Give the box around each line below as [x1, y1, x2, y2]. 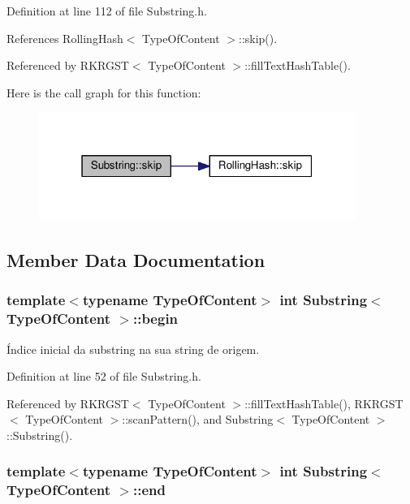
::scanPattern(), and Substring [122, 411, 274, 428]
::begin [132, 308, 179, 329]
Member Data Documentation [6, 247, 265, 272]
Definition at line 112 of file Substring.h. [6, 2, 207, 19]
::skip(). [239, 29, 278, 46]
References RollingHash [6, 29, 123, 46]
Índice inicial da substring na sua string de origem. [6, 340, 260, 357]
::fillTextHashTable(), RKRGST [244, 394, 404, 411]
